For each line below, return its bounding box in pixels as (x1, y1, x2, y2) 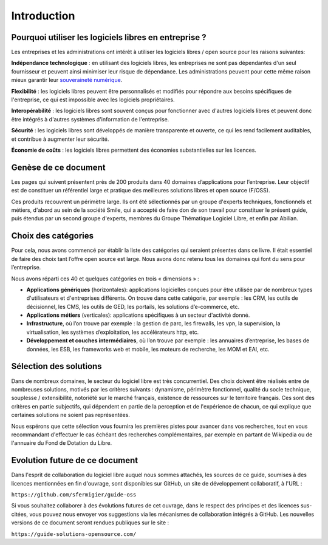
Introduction (11, 9, 75, 22)
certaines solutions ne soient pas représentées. (11, 411, 131, 419)
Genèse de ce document (11, 162, 106, 172)
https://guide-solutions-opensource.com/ (11, 530, 137, 537)
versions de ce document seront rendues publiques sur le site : (11, 519, 169, 526)
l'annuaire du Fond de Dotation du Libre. (11, 439, 112, 447)
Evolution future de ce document (11, 455, 138, 465)
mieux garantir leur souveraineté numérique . (11, 76, 123, 84)
